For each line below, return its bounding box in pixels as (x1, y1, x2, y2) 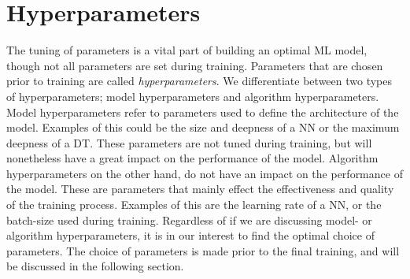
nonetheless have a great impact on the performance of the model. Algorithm (6, 150, 379, 166)
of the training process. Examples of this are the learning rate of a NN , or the (6, 196, 382, 213)
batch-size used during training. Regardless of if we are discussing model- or (6, 211, 372, 228)
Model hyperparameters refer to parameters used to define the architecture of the (6, 103, 399, 120)
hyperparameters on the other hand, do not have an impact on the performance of (6, 165, 403, 181)
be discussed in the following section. (6, 258, 184, 274)
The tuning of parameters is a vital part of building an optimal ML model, (6, 42, 368, 58)
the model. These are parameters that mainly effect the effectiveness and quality (6, 180, 394, 197)
